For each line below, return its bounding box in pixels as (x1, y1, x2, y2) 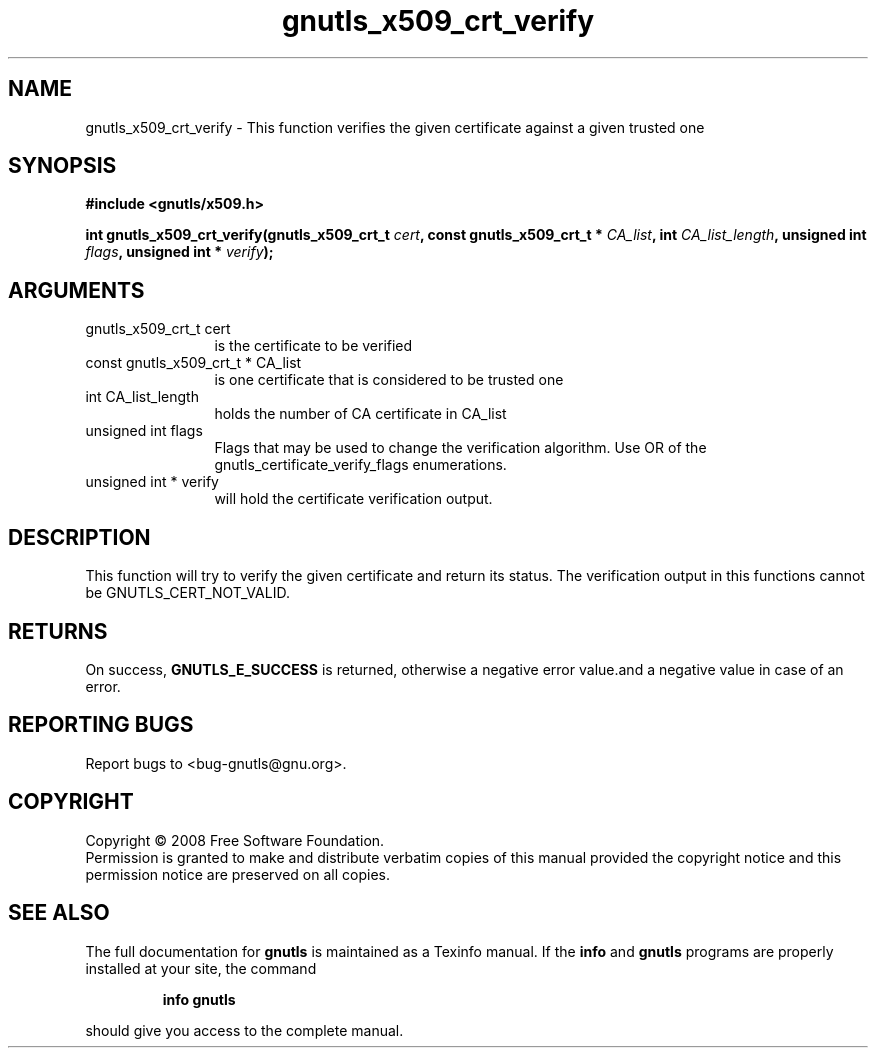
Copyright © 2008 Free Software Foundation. (85, 831, 385, 849)
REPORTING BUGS (8, 712, 194, 738)
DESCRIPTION (8, 524, 151, 550)
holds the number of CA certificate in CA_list (214, 405, 507, 423)
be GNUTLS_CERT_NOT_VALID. (85, 584, 290, 602)
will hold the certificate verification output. (214, 490, 493, 508)
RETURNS (8, 618, 108, 644)
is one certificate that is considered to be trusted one (214, 371, 564, 389)
